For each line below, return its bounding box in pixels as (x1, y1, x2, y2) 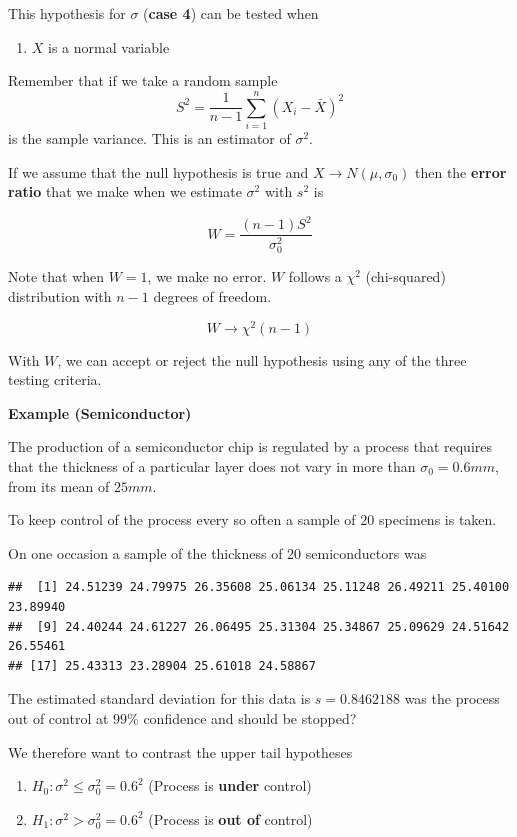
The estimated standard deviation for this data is (8, 688, 311, 709)
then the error (414, 161, 507, 182)
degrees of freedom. (153, 285, 272, 306)
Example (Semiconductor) (8, 402, 192, 423)
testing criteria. (8, 369, 102, 390)
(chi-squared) (365, 266, 446, 287)
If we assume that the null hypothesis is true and (8, 161, 309, 182)
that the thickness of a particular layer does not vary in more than (8, 455, 416, 476)
